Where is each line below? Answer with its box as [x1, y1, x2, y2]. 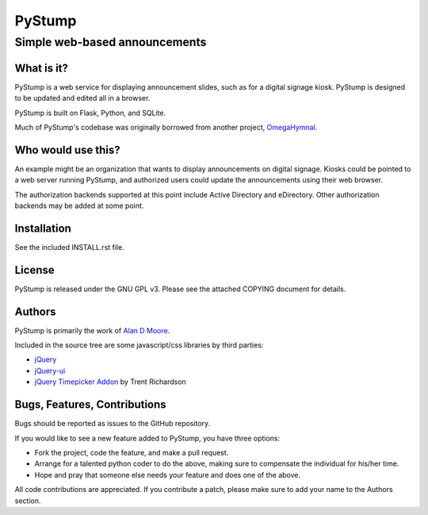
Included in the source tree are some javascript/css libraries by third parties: [14, 340, 264, 350]
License [14, 263, 55, 277]
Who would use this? [14, 143, 120, 156]
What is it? [14, 61, 69, 75]
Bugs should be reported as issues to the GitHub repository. [14, 419, 211, 429]
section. [14, 496, 41, 505]
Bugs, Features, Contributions [14, 398, 166, 412]
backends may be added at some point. [14, 201, 144, 210]
